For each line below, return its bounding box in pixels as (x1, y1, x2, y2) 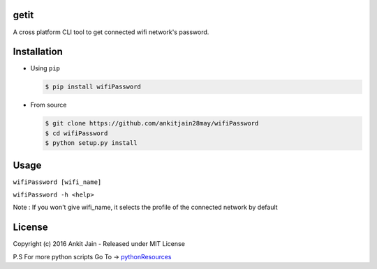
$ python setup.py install (45, 139, 138, 147)
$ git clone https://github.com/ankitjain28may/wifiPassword (45, 119, 259, 128)
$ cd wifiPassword (45, 129, 108, 137)
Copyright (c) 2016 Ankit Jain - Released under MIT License (13, 240, 185, 248)
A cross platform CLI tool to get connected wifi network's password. (13, 28, 209, 36)
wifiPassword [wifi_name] (13, 178, 102, 186)
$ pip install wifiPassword (45, 83, 141, 91)
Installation (13, 46, 63, 58)
